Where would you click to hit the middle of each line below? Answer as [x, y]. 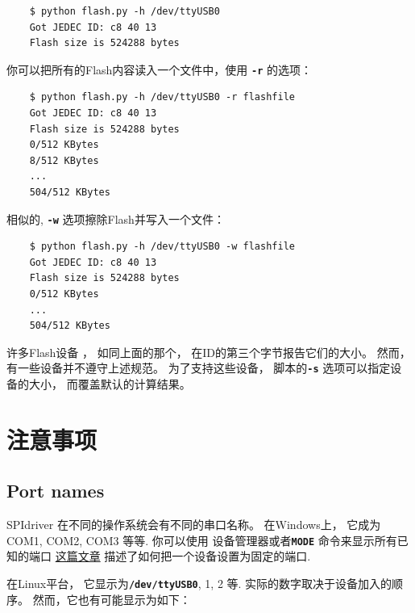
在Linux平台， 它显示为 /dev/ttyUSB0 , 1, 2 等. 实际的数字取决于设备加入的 [199, 584]
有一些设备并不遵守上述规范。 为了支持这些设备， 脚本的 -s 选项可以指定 [199, 368]
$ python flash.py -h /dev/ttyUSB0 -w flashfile [162, 247]
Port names [56, 491]
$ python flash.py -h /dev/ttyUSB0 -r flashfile [162, 97]
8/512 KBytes [64, 160]
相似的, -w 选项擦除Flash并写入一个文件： [116, 218]
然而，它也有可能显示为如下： [112, 599]
